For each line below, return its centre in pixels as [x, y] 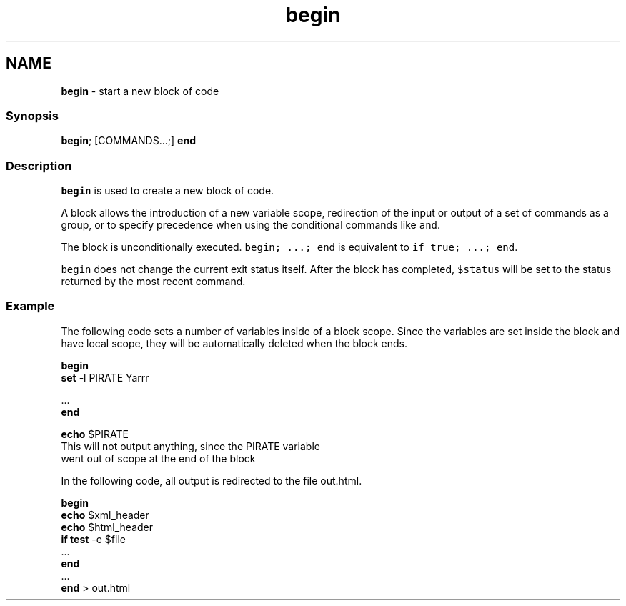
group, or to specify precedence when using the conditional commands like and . [251, 225]
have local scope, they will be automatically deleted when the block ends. [234, 343]
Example [30, 306]
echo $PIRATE [95, 434]
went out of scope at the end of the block [158, 458]
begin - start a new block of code [140, 91]
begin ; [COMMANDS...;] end [128, 141]
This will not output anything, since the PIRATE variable [190, 446]
